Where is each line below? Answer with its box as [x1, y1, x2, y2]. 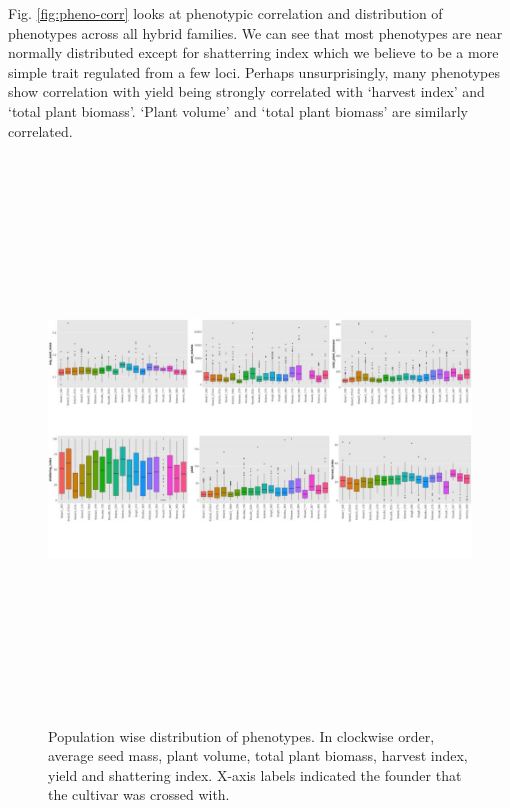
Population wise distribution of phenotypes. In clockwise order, [48, 725, 435, 746]
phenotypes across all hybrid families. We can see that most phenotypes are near [8, 22, 503, 43]
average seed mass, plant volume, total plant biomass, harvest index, [48, 745, 468, 766]
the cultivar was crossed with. [48, 784, 230, 805]
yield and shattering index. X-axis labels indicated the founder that [48, 764, 462, 785]
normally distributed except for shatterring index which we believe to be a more [8, 42, 499, 63]
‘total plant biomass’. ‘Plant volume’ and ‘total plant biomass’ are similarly [8, 100, 468, 121]
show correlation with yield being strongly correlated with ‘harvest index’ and [8, 81, 485, 102]
